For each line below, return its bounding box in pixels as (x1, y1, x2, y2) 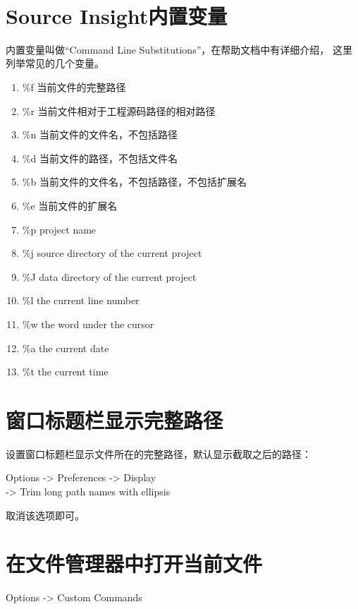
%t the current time (22, 364, 109, 379)
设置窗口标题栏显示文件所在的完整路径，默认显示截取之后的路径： (6, 446, 311, 461)
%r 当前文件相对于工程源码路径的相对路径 (22, 103, 216, 118)
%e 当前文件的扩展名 (22, 198, 118, 212)
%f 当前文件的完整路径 (22, 79, 126, 94)
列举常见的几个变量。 (6, 56, 104, 71)
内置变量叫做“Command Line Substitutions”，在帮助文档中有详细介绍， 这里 (6, 42, 352, 56)
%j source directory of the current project (22, 246, 202, 260)
